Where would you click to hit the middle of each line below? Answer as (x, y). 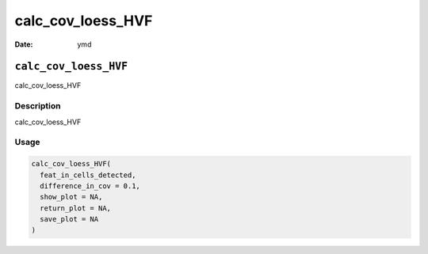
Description (38, 106)
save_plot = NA (69, 219)
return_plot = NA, (75, 208)
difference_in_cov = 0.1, (90, 186)
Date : (24, 44)
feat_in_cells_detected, (88, 175)
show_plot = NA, (71, 197)
